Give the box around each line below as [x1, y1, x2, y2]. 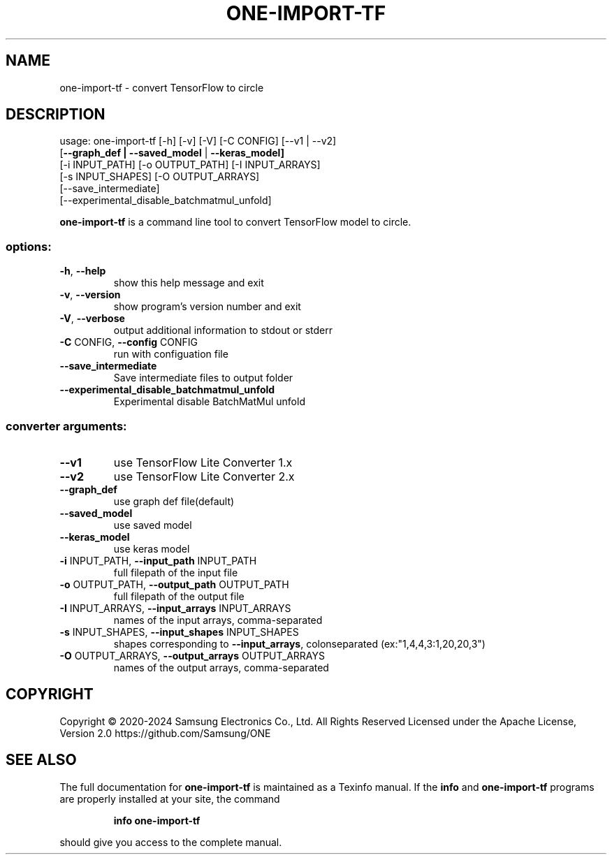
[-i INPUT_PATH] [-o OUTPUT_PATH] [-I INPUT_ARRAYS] [59, 159, 321, 171]
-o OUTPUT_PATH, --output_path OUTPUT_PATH [59, 578, 289, 590]
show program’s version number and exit [113, 300, 301, 313]
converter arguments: [6, 418, 127, 433]
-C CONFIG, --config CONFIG [59, 336, 198, 349]
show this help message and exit [113, 277, 264, 289]
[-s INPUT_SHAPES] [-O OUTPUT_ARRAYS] [59, 170, 260, 183]
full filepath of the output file [113, 590, 245, 602]
